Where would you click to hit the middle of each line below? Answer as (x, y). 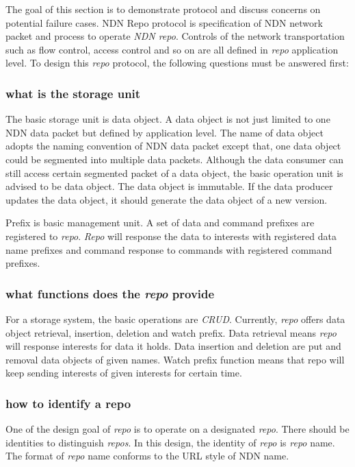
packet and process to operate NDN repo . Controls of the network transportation (175, 36)
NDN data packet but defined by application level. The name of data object (165, 132)
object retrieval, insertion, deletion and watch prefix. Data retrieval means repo (171, 332)
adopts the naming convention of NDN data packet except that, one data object (173, 146)
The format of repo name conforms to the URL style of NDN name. (147, 456)
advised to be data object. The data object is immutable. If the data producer (169, 186)
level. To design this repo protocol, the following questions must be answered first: (177, 63)
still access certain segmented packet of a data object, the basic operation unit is (174, 172)
